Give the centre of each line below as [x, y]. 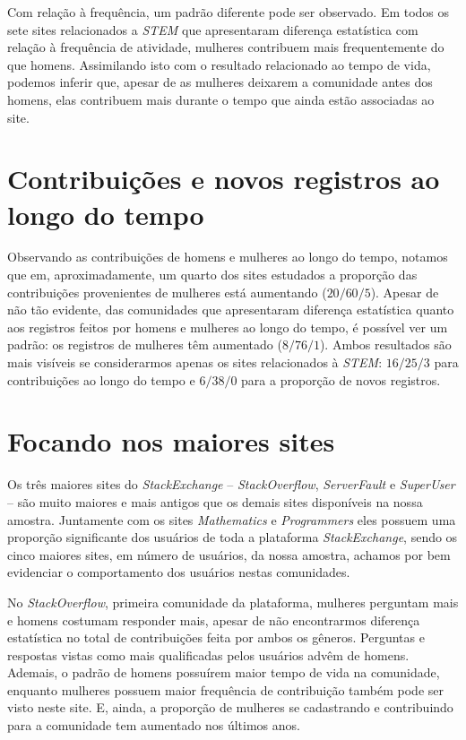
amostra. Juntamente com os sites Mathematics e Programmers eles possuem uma [232, 519]
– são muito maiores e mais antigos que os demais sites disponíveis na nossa [215, 501]
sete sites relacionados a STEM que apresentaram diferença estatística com [213, 29]
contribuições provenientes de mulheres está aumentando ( [167, 292]
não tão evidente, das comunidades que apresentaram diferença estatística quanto [231, 310]
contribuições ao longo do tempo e [101, 379]
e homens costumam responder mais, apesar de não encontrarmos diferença [214, 620]
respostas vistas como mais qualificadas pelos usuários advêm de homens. [208, 654]
